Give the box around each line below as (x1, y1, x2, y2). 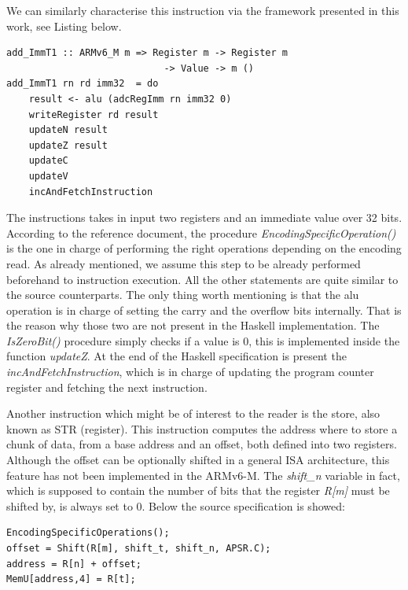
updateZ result (28, 139, 108, 151)
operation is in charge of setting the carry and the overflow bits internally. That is (6, 301, 402, 318)
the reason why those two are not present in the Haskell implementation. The (6, 317, 380, 334)
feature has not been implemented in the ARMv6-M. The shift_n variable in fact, (6, 466, 400, 483)
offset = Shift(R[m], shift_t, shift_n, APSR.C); (6, 543, 271, 554)
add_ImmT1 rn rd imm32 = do (6, 78, 159, 90)
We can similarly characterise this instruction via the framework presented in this (6, 2, 399, 18)
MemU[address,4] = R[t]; (6, 573, 136, 585)
